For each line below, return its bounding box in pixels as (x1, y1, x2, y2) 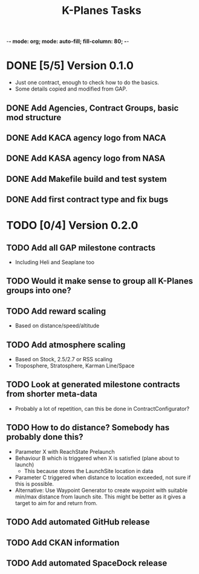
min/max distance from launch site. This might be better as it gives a (15, 493, 186, 500)
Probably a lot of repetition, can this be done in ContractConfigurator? (15, 405, 190, 412)
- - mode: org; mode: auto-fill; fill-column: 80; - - (6, 37, 129, 45)
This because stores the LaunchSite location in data (24, 467, 154, 474)
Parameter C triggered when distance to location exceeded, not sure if (15, 474, 191, 481)
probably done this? (6, 432, 83, 442)
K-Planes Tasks (62, 4, 142, 18)
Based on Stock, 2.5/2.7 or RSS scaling (15, 356, 113, 363)
